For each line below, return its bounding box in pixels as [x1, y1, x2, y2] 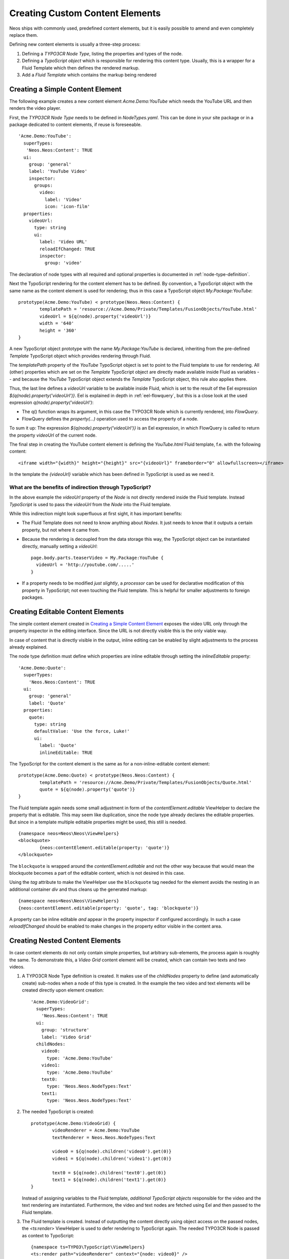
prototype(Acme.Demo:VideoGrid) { [31, 1121, 116, 1126]
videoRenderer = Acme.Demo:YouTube [52, 1128, 140, 1133]
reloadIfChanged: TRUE [39, 246, 96, 252]
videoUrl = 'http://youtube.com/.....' [36, 562, 134, 568]
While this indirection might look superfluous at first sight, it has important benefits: [9, 511, 182, 517]
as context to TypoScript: [22, 1232, 75, 1238]
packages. [22, 594, 44, 600]
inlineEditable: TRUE [39, 749, 93, 755]
